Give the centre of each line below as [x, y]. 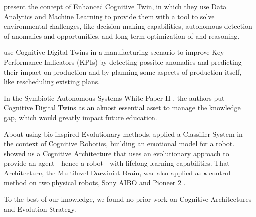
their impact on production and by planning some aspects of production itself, [123, 71]
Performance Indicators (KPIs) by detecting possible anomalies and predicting [123, 62]
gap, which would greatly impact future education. [81, 117]
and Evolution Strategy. [40, 208]
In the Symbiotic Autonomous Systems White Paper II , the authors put [114, 98]
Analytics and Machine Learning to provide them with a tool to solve [109, 16]
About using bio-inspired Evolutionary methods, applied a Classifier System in [123, 134]
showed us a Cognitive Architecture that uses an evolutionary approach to [117, 153]
